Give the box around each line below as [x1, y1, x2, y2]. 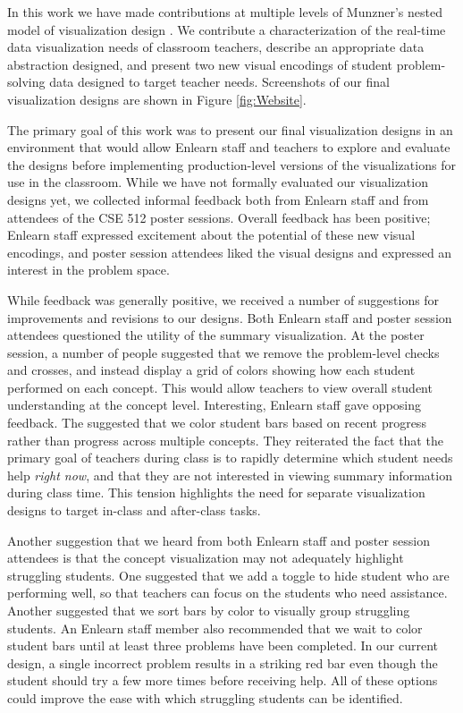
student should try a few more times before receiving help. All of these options [7, 671, 438, 690]
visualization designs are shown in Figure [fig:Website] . [7, 89, 307, 108]
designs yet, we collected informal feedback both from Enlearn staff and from [7, 190, 429, 208]
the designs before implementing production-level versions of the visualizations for [7, 155, 456, 174]
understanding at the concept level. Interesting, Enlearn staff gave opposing [7, 395, 422, 414]
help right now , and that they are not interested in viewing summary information [7, 465, 452, 484]
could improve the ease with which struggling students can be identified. [7, 688, 403, 707]
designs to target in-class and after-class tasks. [7, 501, 261, 520]
